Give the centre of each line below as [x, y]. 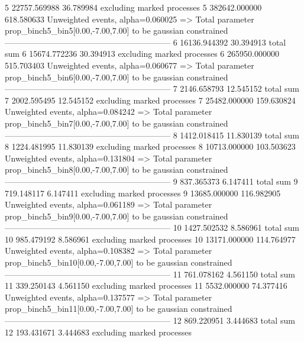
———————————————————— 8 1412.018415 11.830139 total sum [152, 135]
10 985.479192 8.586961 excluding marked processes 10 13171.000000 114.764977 [150, 239]
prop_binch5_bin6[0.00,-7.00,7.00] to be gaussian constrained [117, 77]
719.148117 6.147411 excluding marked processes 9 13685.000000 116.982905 [143, 193]
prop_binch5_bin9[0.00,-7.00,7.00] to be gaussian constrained [117, 216]
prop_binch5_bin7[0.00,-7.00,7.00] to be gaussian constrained [117, 123]
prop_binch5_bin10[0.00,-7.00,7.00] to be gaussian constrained [119, 262]
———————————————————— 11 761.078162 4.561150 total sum [150, 274]
